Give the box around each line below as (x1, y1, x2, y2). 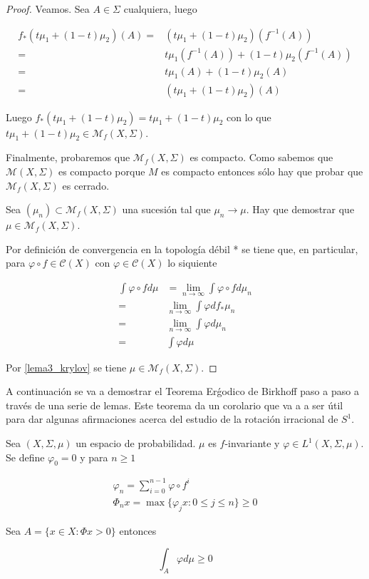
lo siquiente (167, 255, 217, 270)
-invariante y (224, 436, 280, 451)
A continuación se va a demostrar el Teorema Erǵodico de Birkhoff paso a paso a (6, 384, 359, 399)
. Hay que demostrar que (246, 202, 355, 217)
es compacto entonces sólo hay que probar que (161, 163, 363, 178)
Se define (6, 449, 45, 464)
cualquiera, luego (123, 1, 197, 16)
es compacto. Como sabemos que (189, 150, 333, 165)
